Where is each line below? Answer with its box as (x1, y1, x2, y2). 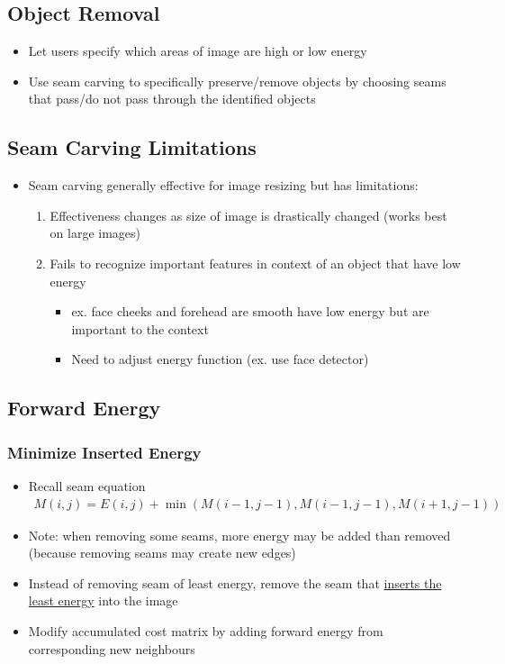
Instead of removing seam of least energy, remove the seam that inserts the (28, 573, 442, 592)
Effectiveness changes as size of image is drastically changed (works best (50, 205, 447, 224)
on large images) (50, 223, 141, 242)
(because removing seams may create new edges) (28, 543, 296, 562)
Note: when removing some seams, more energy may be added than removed (28, 525, 451, 544)
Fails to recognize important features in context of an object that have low (50, 253, 461, 272)
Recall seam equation (28, 476, 146, 495)
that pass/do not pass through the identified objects (28, 89, 316, 108)
